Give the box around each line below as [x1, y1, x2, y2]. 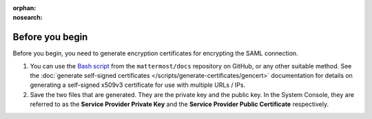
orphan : [12, 4, 37, 12]
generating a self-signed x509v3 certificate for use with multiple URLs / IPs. [30, 81, 246, 89]
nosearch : [12, 14, 43, 22]
